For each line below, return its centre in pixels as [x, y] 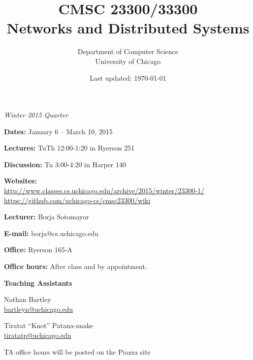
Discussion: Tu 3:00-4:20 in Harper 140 [65, 164]
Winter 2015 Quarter [36, 115]
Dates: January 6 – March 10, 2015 [58, 131]
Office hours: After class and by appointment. [76, 266]
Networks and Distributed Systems [128, 28]
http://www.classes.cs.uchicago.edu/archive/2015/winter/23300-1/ [104, 191]
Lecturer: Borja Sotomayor [47, 217]
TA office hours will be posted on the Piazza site [77, 351]
